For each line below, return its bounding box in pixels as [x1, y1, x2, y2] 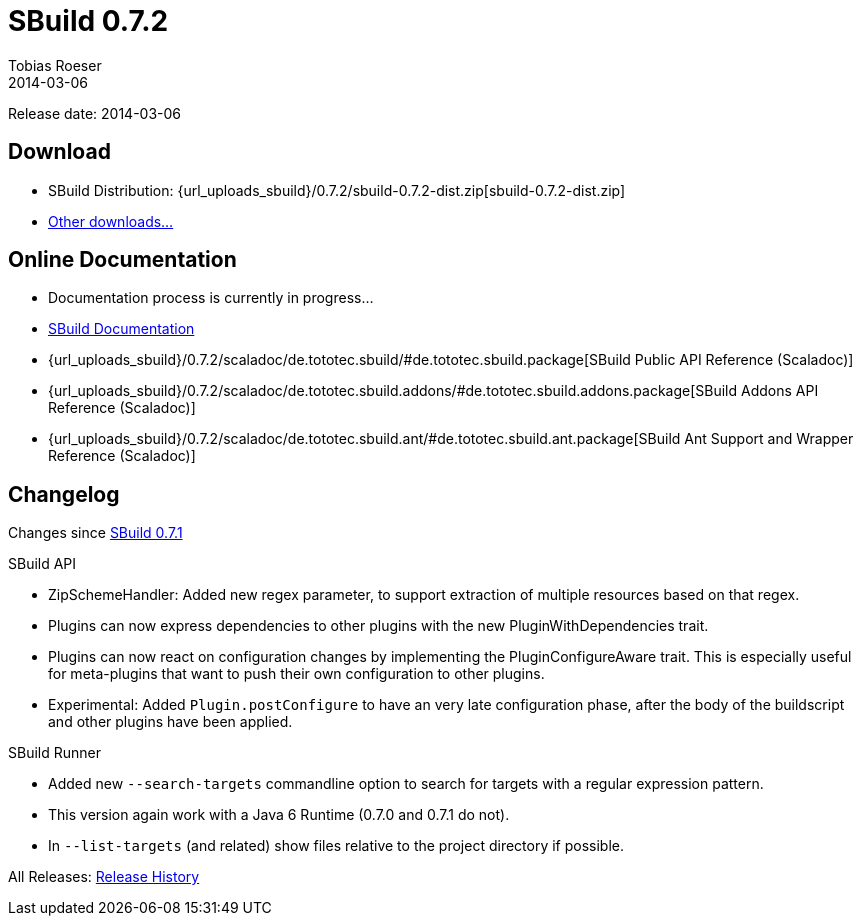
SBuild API [8, 555, 77, 573]
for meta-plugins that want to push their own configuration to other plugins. [48, 665, 545, 683]
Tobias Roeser [8, 56, 102, 74]
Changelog [8, 481, 120, 507]
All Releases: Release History [8, 868, 200, 886]
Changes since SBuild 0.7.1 [8, 524, 183, 542]
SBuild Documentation [48, 320, 195, 338]
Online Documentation [8, 247, 237, 273]
